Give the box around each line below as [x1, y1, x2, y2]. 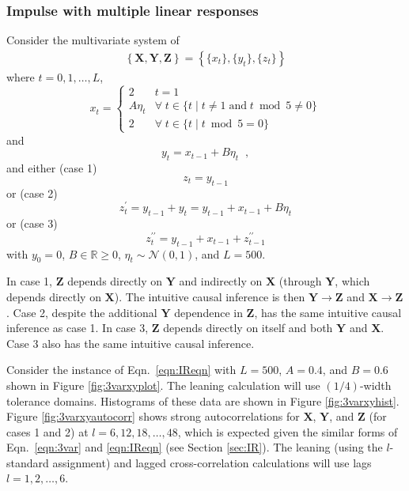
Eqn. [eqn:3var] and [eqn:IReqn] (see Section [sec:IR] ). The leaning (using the [6, 439, 383, 455]
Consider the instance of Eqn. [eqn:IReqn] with [6, 361, 237, 378]
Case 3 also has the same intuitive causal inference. [6, 334, 255, 351]
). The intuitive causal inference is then [114, 288, 305, 304]
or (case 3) [6, 215, 58, 232]
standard [6, 454, 49, 470]
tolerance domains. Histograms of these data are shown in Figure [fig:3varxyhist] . [6, 392, 400, 409]
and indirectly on [179, 273, 263, 289]
